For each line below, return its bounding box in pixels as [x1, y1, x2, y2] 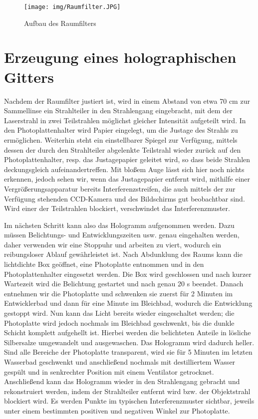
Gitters [4, 66, 54, 87]
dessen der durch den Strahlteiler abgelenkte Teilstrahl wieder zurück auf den [4, 144, 241, 155]
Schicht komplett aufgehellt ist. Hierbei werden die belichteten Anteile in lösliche [4, 327, 251, 338]
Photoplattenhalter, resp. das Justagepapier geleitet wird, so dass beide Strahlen [4, 154, 251, 165]
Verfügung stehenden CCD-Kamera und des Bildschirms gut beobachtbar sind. [4, 193, 245, 204]
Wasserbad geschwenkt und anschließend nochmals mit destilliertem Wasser [4, 357, 236, 367]
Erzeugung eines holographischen [4, 47, 237, 67]
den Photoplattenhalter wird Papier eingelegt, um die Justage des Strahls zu [4, 125, 238, 135]
